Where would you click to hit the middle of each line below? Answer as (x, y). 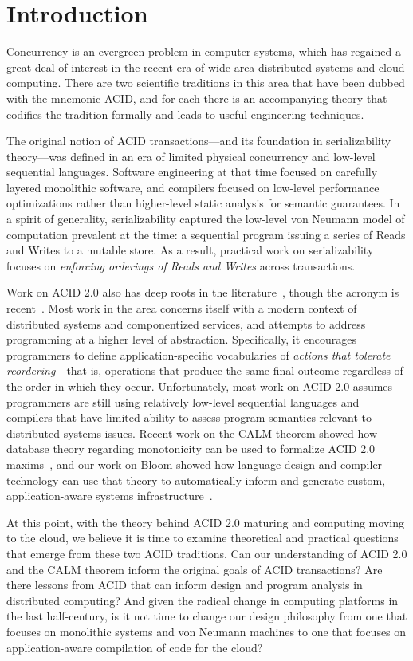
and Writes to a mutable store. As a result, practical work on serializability (190, 250)
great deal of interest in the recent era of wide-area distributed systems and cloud (206, 67)
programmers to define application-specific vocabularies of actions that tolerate (199, 354)
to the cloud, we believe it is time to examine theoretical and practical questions (203, 538)
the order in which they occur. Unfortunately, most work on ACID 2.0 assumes (200, 386)
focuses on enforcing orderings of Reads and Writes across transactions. (181, 265)
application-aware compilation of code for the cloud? (135, 647)
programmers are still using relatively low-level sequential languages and (183, 401)
